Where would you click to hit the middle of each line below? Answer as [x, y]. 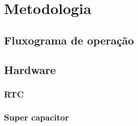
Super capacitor [36, 117]
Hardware [30, 69]
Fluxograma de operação [69, 40]
